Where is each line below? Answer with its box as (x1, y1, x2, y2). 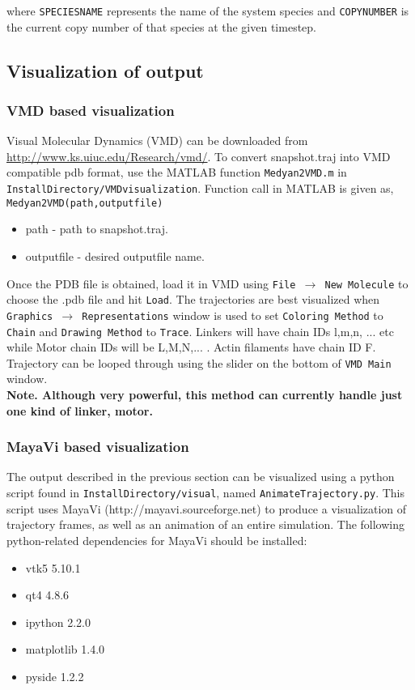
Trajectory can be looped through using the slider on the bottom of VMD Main (6, 354, 392, 371)
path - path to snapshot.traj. (25, 220, 168, 237)
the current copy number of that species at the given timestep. (6, 18, 316, 35)
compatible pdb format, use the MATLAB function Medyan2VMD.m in (6, 164, 347, 181)
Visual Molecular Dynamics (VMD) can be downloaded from (6, 132, 308, 149)
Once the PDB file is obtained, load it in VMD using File (6, 275, 296, 292)
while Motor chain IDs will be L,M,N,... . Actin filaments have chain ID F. (6, 339, 376, 356)
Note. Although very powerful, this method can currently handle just (6, 386, 403, 403)
